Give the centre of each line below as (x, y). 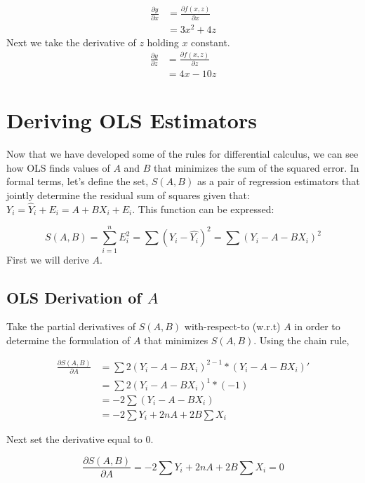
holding (163, 42)
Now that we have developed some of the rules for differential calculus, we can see (182, 154)
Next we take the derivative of (71, 42)
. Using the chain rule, (301, 340)
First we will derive (48, 259)
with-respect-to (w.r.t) (232, 326)
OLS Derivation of (74, 297)
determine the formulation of (68, 340)
